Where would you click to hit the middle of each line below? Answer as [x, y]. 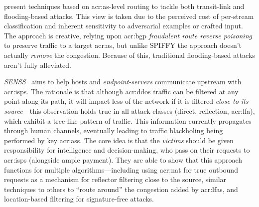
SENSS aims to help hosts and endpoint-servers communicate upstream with [123, 82]
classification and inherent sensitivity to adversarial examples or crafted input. [124, 26]
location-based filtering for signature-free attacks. [79, 199]
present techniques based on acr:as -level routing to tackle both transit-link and [124, 6]
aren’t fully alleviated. [38, 65]
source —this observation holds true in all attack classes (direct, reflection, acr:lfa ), [129, 110]
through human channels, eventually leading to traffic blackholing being [114, 130]
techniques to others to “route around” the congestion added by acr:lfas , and [121, 189]
